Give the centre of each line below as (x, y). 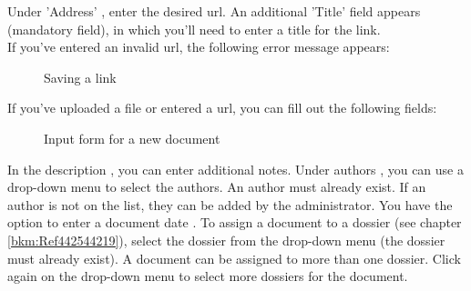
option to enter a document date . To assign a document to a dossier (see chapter (235, 222)
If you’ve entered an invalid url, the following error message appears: (199, 47)
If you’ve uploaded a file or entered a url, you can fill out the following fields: (222, 108)
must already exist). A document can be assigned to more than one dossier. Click (234, 258)
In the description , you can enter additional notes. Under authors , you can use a (235, 169)
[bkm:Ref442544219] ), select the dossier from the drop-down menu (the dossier (226, 240)
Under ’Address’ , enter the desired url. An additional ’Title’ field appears (214, 11)
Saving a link (80, 77)
